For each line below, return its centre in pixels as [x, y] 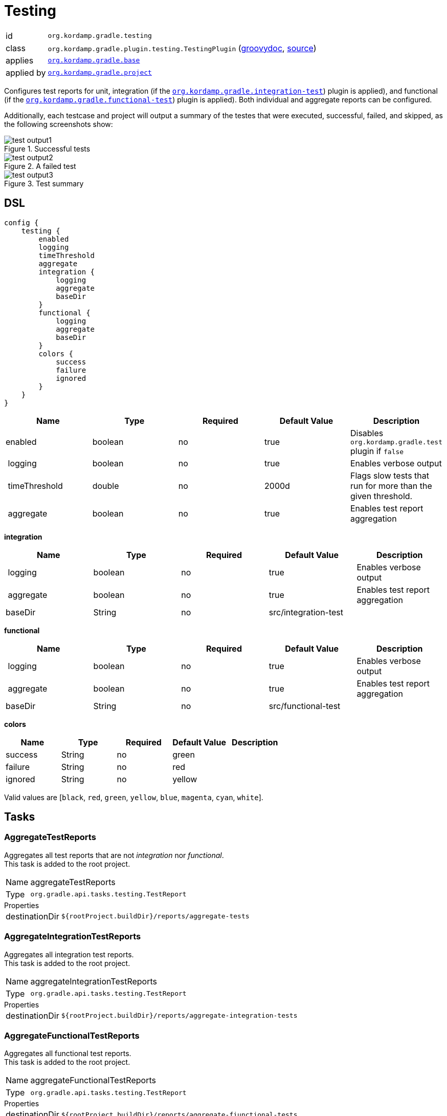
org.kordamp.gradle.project [100, 73]
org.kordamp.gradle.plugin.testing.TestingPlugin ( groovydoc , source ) [182, 48]
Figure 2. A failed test [40, 166]
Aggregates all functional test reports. [68, 1054]
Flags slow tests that [390, 475]
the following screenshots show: [59, 124]
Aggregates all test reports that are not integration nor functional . [114, 855]
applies [20, 60]
